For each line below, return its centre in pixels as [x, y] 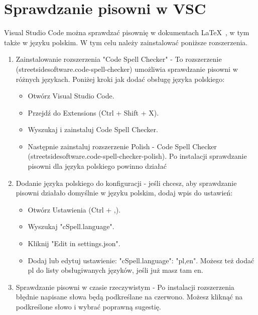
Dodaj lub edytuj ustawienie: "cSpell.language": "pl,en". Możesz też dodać [141, 260]
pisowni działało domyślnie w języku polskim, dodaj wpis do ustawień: [124, 193]
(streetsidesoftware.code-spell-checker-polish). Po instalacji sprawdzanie [137, 156]
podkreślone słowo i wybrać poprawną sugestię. [88, 306]
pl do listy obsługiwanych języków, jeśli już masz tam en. [115, 270]
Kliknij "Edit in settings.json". [74, 243]
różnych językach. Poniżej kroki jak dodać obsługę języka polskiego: [120, 79]
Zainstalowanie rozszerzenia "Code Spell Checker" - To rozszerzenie [119, 59]
